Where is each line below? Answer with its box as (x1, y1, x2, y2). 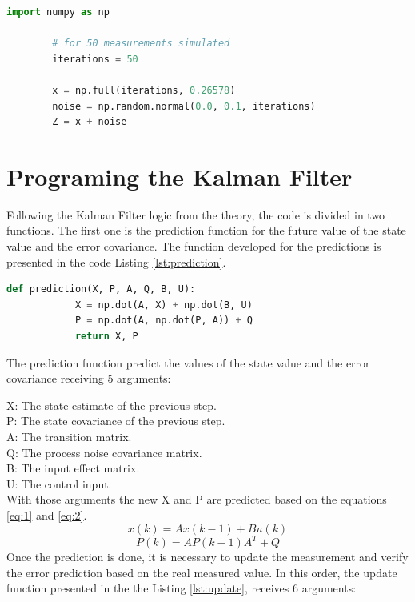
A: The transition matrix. (6, 428, 132, 444)
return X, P (74, 331, 138, 343)
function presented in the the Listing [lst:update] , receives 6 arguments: (6, 580, 357, 596)
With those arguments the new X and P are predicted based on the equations (6, 491, 387, 508)
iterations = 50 (52, 53, 138, 65)
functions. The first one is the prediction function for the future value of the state (6, 222, 406, 239)
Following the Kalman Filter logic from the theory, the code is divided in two (6, 206, 385, 223)
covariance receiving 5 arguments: (6, 370, 171, 387)
